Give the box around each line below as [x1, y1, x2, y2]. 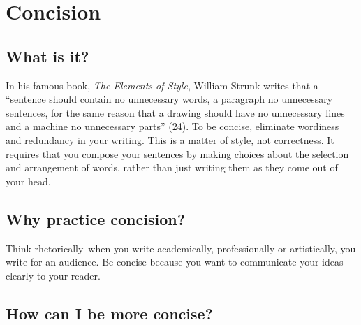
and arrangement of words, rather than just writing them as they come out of [6, 160, 338, 175]
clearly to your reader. [6, 268, 101, 282]
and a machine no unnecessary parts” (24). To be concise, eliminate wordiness [6, 119, 339, 133]
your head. [6, 173, 51, 188]
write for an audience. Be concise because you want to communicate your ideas [6, 254, 344, 269]
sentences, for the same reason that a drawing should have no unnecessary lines [6, 105, 345, 120]
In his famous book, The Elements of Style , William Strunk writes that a [6, 78, 318, 92]
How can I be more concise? [6, 302, 214, 324]
